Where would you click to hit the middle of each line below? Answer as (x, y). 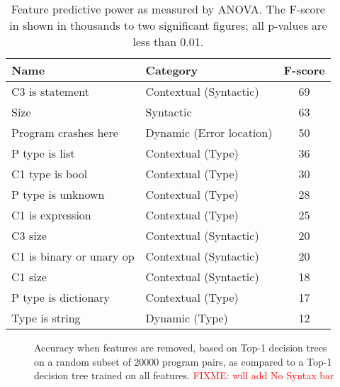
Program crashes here (65, 132)
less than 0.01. (168, 42)
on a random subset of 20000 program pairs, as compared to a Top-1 (183, 361)
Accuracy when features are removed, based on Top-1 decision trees (181, 347)
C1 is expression (51, 215)
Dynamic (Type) (187, 318)
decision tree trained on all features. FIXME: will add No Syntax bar (184, 375)
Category (172, 70)
